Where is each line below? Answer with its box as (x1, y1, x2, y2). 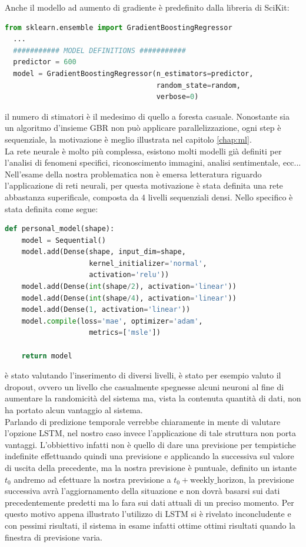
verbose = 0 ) (156, 93, 199, 101)
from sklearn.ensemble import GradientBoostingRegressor (5, 23, 232, 32)
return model (21, 351, 72, 360)
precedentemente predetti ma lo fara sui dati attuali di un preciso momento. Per (5, 496, 294, 508)
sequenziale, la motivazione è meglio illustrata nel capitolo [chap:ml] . (5, 133, 252, 145)
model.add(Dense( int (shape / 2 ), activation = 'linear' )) (21, 282, 237, 291)
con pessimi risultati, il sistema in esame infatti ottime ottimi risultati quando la (5, 519, 296, 531)
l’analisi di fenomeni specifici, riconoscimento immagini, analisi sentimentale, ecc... (5, 156, 301, 169)
